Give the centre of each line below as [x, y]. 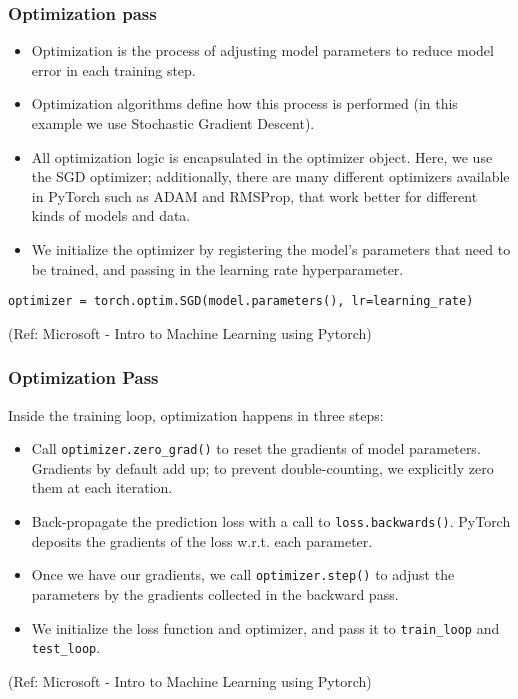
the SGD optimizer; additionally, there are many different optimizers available [270, 176]
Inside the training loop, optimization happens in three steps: [196, 414]
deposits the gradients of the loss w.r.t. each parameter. [202, 540]
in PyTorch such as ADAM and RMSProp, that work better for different [254, 195]
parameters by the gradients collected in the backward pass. [215, 593]
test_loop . [66, 647]
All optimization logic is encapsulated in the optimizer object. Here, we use [262, 156]
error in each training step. [113, 69]
